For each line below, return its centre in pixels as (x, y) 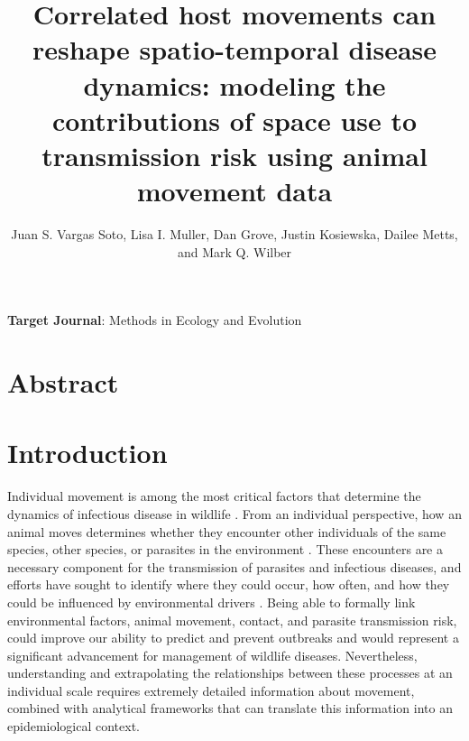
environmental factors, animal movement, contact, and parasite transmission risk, (232, 620)
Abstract (63, 382)
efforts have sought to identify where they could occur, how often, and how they (229, 584)
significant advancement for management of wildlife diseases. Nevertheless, (212, 655)
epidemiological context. (74, 726)
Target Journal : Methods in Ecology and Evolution (155, 320)
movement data (234, 191)
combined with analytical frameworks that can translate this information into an (230, 708)
